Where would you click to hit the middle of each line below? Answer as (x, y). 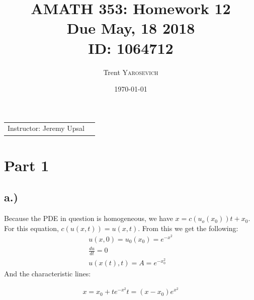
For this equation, (31, 228)
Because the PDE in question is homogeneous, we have (89, 218)
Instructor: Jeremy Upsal (46, 128)
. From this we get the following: (188, 228)
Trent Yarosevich (131, 72)
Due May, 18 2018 (131, 28)
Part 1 (27, 165)
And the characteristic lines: (48, 273)
